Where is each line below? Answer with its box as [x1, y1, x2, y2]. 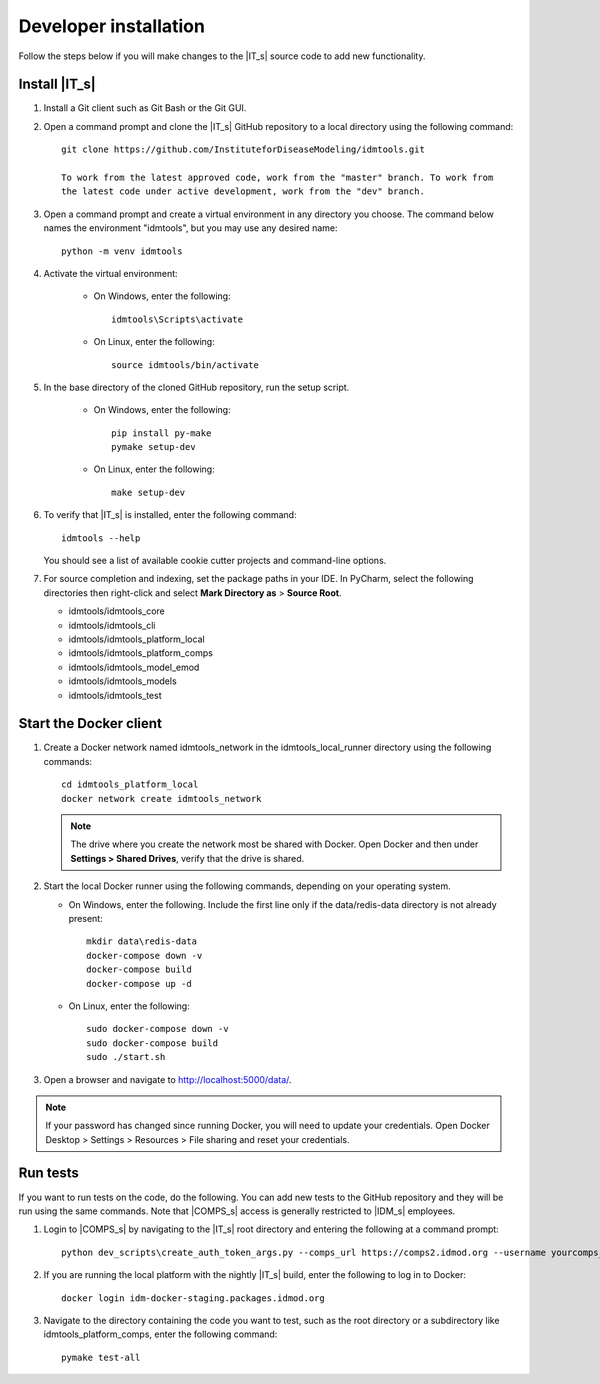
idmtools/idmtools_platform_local [68, 633, 205, 645]
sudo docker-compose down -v [86, 1023, 229, 1035]
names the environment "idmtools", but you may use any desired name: [43, 222, 338, 234]
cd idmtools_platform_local [61, 779, 199, 790]
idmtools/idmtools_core [68, 605, 165, 617]
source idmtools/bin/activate [111, 359, 260, 370]
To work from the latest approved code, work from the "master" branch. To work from [61, 172, 494, 184]
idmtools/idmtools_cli [68, 619, 156, 631]
